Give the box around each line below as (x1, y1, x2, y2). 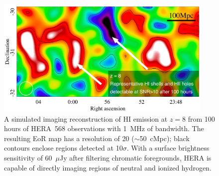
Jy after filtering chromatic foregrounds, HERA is (60, 152, 212, 163)
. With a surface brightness (126, 143, 210, 153)
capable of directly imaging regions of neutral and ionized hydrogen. (4, 162, 212, 173)
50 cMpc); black (139, 133, 190, 143)
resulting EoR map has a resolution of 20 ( (4, 133, 134, 143)
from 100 (188, 113, 215, 124)
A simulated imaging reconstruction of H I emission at (4, 113, 168, 124)
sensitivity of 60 (4, 152, 52, 163)
